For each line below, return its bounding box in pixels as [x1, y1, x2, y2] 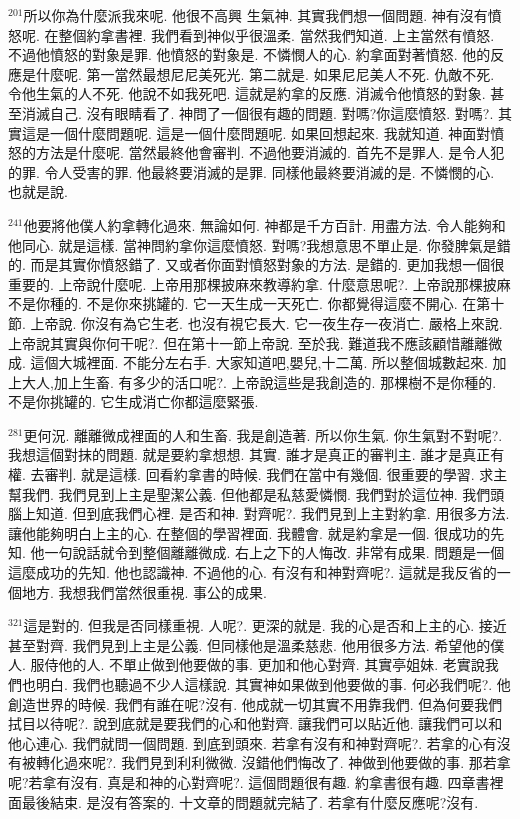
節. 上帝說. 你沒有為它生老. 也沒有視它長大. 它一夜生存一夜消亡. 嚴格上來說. [8, 312, 503, 333]
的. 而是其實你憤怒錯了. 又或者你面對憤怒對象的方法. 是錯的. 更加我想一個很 [8, 254, 505, 275]
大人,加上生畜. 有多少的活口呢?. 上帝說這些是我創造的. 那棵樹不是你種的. [21, 371, 497, 392]
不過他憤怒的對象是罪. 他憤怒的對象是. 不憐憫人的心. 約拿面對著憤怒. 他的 [8, 44, 491, 65]
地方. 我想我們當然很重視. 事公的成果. [21, 581, 267, 602]
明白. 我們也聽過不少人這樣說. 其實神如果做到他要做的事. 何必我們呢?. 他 [35, 674, 511, 694]
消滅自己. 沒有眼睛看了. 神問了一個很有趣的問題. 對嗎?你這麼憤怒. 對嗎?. [21, 102, 494, 123]
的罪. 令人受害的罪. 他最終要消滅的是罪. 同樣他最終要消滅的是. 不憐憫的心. [8, 161, 495, 182]
